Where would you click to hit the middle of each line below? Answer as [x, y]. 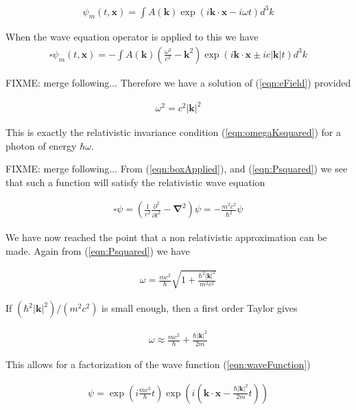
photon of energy [41, 145]
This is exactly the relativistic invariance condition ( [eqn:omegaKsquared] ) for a [173, 132]
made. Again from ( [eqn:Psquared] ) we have [98, 251]
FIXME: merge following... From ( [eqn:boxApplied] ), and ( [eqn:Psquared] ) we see [177, 169]
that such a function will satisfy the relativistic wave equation [135, 182]
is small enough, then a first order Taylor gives [200, 308]
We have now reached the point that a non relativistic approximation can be [166, 237]
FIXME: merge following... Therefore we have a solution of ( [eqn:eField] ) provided [178, 82]
